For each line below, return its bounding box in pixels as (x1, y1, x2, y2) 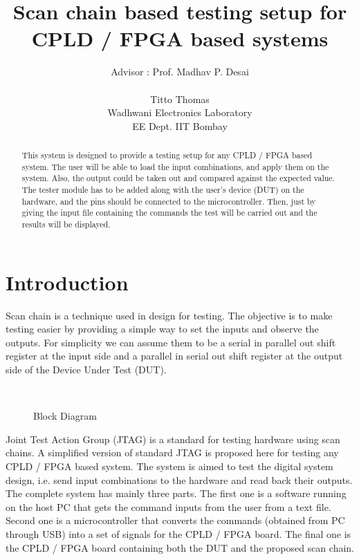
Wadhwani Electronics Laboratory (107, 105, 252, 120)
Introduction (6, 268, 129, 296)
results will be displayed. (21, 218, 111, 230)
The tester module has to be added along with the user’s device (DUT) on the (21, 184, 304, 196)
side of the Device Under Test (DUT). (6, 362, 167, 376)
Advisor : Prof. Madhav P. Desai (111, 64, 249, 79)
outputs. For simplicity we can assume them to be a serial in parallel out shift (6, 335, 336, 349)
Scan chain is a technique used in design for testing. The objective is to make (6, 308, 333, 322)
